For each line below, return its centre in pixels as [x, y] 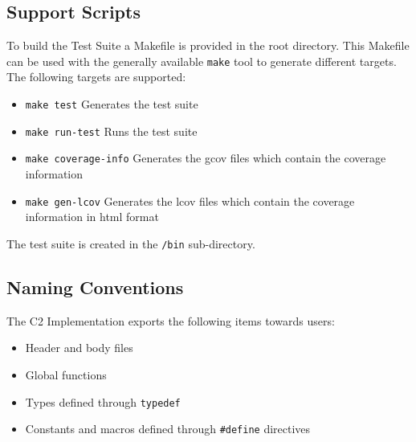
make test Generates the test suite [112, 104]
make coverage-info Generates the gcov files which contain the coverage [206, 158]
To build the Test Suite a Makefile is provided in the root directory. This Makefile [208, 45]
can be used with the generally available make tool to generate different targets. [202, 61]
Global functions [66, 374]
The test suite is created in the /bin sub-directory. [131, 243]
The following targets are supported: [96, 77]
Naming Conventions [95, 286]
